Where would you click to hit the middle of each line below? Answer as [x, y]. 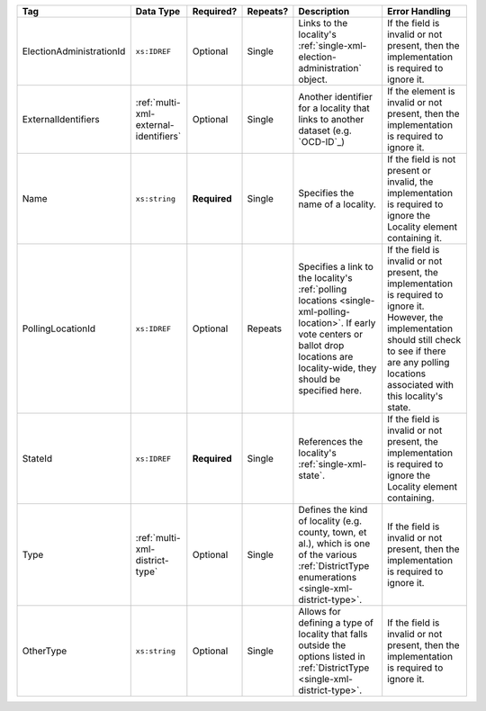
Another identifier [335, 97]
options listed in [332, 657]
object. [313, 79]
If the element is [422, 91]
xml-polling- [324, 312]
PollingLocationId [59, 328]
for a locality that [334, 108]
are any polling [418, 362]
